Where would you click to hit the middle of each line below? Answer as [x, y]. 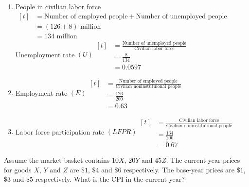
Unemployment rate [45, 54]
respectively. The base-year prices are [179, 169]
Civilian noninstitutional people [199, 126]
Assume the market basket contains [57, 160]
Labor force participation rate [60, 131]
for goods [18, 169]
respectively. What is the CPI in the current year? [110, 179]
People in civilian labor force [58, 6]
